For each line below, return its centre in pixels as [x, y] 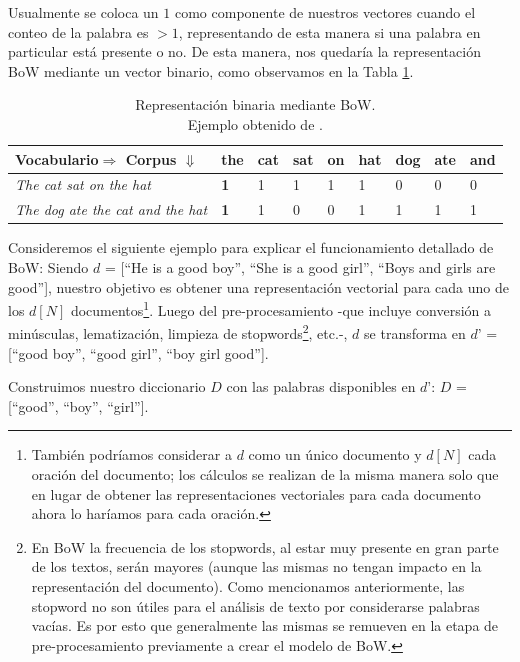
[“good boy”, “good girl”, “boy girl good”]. [138, 352]
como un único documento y [335, 454]
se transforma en [415, 333]
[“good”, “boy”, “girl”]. [78, 405]
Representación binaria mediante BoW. [255, 104]
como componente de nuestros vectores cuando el [325, 12]
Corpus [151, 158]
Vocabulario [57, 158]
